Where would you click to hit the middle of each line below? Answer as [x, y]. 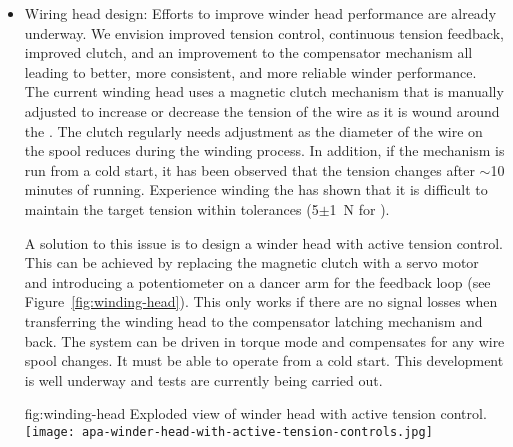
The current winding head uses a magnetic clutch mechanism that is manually [264, 91]
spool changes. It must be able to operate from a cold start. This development [264, 360]
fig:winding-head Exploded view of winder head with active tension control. [255, 413]
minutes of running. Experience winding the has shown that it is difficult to [256, 189]
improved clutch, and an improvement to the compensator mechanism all [248, 52]
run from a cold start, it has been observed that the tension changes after [249, 169]
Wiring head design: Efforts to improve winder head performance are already [260, 13]
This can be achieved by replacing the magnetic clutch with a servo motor [251, 262]
